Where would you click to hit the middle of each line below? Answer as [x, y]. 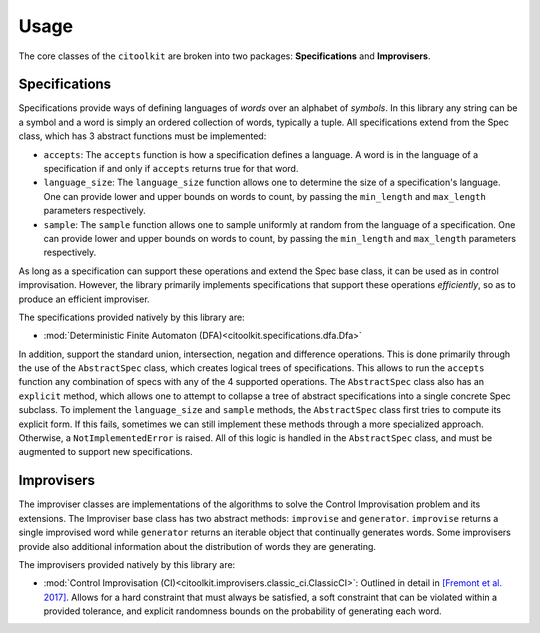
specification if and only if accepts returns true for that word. [171, 169]
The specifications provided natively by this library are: [131, 317]
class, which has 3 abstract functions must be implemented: [142, 136]
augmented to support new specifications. [106, 452]
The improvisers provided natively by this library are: [127, 564]
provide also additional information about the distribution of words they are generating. [197, 546]
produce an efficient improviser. [84, 299]
